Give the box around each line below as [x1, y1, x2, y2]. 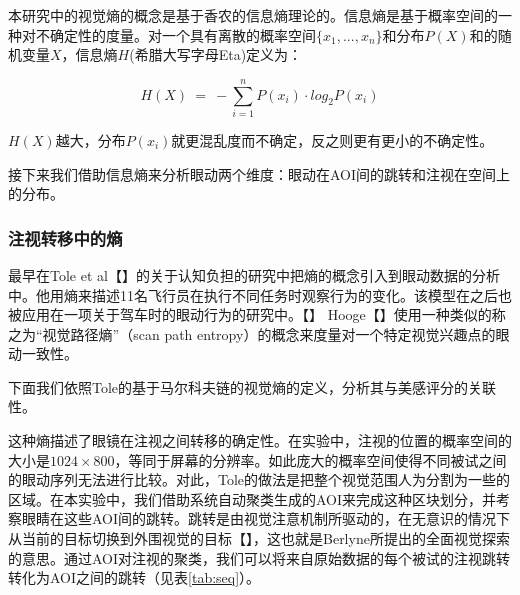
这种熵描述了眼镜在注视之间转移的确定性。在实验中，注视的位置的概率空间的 [8, 430, 512, 451]
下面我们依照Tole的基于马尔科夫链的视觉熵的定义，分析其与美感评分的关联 [8, 376, 497, 397]
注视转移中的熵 [8, 225, 123, 250]
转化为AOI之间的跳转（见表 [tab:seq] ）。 [8, 567, 261, 588]
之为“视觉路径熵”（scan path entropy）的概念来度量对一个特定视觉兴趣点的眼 [8, 323, 510, 344]
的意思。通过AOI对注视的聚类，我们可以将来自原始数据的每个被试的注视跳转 [8, 547, 511, 568]
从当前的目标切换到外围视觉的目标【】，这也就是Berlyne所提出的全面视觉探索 [8, 528, 510, 549]
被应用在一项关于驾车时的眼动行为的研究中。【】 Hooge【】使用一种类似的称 [8, 304, 506, 325]
